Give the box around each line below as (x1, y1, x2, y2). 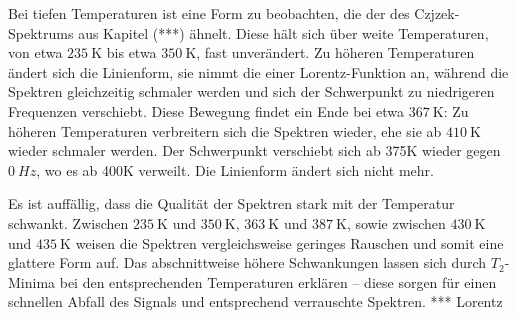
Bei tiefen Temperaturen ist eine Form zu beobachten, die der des (8, 3, 410, 23)
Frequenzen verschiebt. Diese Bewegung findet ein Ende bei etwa (8, 100, 405, 121)
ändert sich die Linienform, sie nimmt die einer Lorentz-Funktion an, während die (8, 61, 509, 82)
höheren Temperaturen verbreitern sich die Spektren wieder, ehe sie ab (8, 120, 442, 141)
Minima (8, 271, 56, 292)
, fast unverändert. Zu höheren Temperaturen (196, 42, 475, 63)
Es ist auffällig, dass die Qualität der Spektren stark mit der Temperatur (8, 193, 455, 214)
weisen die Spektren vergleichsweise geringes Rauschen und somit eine (75, 232, 504, 253)
